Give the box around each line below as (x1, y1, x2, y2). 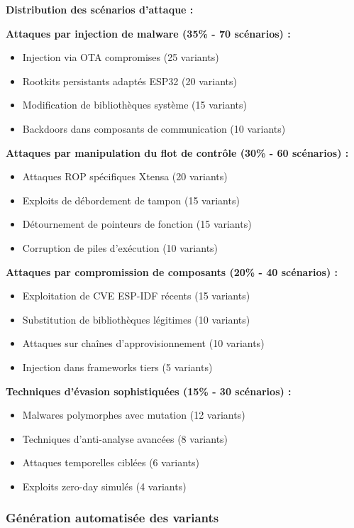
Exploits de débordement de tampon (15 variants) (22, 192, 240, 207)
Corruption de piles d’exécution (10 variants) (22, 240, 219, 255)
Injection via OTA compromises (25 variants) (22, 50, 219, 65)
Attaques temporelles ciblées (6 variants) (22, 455, 200, 470)
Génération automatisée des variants (6, 509, 219, 527)
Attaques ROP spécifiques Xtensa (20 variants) (22, 169, 228, 184)
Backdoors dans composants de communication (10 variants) (22, 121, 286, 136)
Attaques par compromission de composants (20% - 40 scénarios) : (6, 264, 338, 279)
